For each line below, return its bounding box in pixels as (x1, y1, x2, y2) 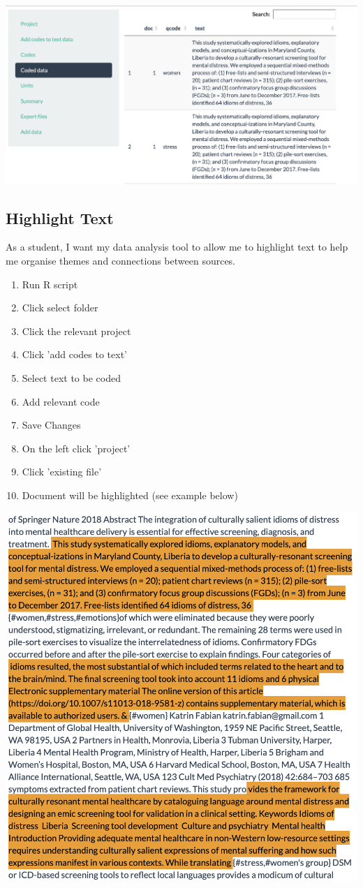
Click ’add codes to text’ (22, 347, 127, 362)
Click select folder (22, 300, 98, 315)
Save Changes (22, 417, 81, 432)
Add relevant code (22, 394, 100, 408)
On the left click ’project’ (22, 441, 131, 455)
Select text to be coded (22, 371, 121, 385)
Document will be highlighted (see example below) (22, 488, 238, 503)
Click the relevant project (22, 323, 131, 338)
